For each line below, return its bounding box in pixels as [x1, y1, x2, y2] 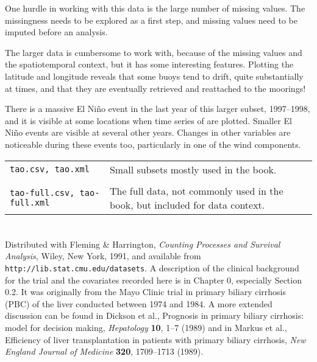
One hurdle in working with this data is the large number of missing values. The [5, 2, 305, 14]
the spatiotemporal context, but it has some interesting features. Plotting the [5, 58, 294, 71]
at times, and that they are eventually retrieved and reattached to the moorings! [5, 82, 306, 94]
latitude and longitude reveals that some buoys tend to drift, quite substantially [5, 69, 304, 82]
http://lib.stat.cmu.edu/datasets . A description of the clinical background [5, 261, 299, 274]
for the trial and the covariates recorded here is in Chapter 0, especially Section [5, 273, 302, 286]
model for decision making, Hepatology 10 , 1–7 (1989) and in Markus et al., [5, 321, 287, 333]
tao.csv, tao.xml [10, 164, 90, 175]
